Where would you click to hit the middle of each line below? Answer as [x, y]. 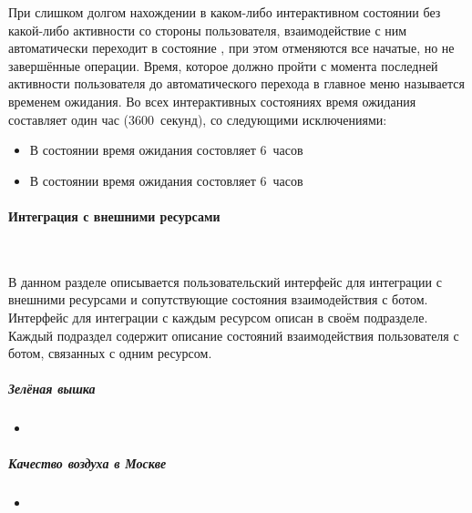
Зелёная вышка [52, 389]
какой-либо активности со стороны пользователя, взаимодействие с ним [208, 30]
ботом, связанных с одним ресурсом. [110, 353]
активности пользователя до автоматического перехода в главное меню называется [236, 83]
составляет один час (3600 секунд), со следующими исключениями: [198, 119]
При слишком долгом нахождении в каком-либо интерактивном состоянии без [225, 12]
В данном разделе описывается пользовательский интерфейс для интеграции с [225, 281]
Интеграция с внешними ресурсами [114, 215]
